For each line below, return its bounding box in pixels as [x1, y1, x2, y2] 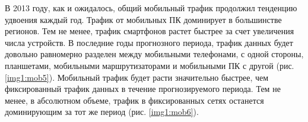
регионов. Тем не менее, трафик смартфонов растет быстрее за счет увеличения [5, 25, 294, 37]
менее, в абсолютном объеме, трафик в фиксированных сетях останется [5, 94, 264, 106]
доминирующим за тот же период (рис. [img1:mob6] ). [5, 105, 199, 118]
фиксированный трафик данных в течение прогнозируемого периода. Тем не [5, 83, 281, 95]
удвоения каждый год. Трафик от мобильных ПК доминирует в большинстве [5, 13, 282, 25]
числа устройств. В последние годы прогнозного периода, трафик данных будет [5, 36, 293, 48]
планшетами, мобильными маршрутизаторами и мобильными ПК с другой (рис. [5, 59, 294, 71]
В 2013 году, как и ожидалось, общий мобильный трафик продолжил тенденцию [5, 2, 297, 14]
